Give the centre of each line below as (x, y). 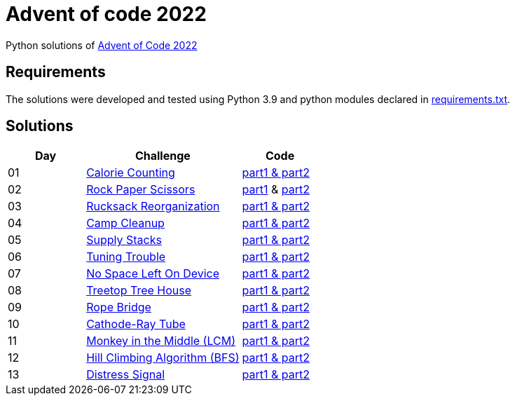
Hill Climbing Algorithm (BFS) (163, 358)
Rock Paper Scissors (141, 190)
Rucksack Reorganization (153, 206)
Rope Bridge (119, 307)
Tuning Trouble (126, 257)
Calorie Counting (131, 173)
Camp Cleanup (125, 223)
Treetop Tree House (139, 291)
